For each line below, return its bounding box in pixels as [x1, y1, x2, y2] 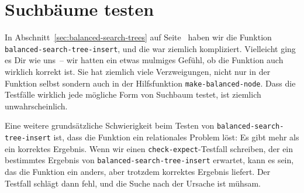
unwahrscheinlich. [5, 99, 68, 112]
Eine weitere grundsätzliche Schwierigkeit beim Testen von [5, 119, 215, 132]
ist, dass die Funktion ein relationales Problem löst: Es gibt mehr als [53, 131, 299, 143]
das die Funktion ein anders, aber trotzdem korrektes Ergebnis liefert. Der [5, 166, 271, 178]
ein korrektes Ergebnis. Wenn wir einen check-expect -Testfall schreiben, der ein [5, 142, 293, 154]
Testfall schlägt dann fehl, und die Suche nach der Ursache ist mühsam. [5, 177, 261, 189]
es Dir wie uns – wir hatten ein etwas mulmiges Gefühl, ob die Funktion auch [5, 54, 284, 66]
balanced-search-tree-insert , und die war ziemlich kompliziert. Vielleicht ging [5, 42, 296, 54]
